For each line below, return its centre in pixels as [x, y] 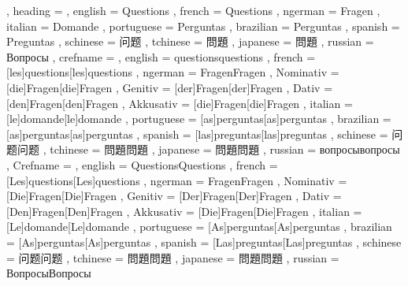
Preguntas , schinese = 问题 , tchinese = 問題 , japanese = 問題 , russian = [190, 41]
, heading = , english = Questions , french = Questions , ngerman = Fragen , [193, 10]
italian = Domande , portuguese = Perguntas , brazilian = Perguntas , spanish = [203, 26]
